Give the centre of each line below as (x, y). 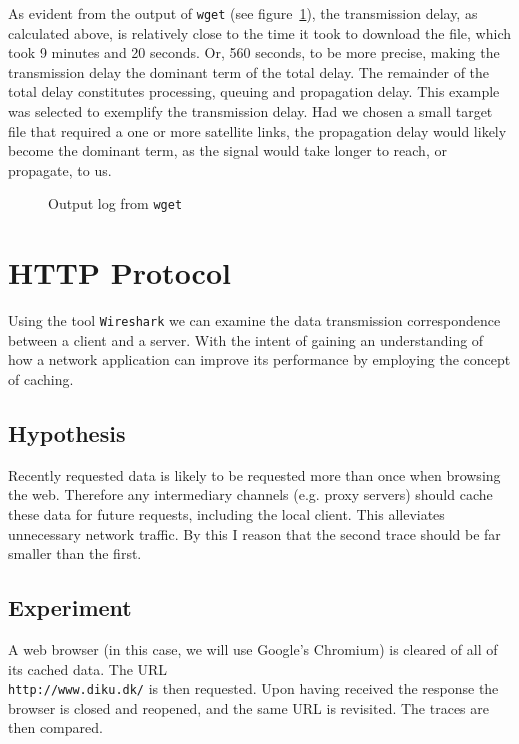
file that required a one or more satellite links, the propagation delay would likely (257, 130)
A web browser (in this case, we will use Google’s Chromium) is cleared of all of (253, 649)
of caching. (41, 379)
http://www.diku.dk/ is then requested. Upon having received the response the (253, 688)
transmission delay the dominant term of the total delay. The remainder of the (249, 71)
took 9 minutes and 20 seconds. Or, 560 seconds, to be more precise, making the (254, 52)
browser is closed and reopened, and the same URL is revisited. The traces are (248, 707)
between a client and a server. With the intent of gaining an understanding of (246, 339)
